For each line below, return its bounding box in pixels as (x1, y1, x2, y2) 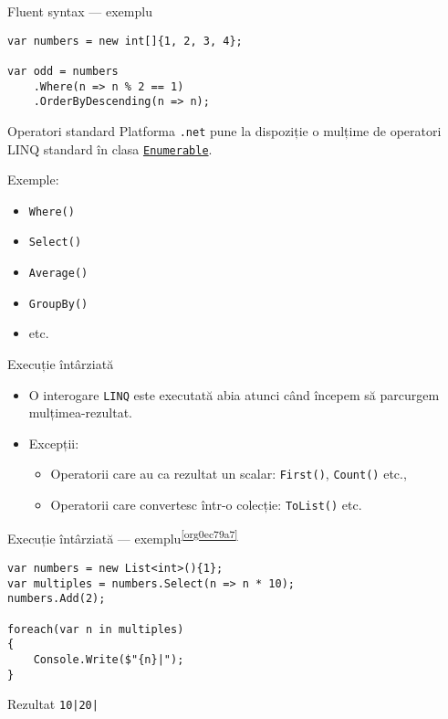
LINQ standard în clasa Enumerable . (7, 139, 213, 158)
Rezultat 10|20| (7, 694, 99, 714)
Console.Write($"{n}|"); (33, 652, 184, 666)
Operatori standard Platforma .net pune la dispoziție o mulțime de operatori (7, 121, 442, 140)
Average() (28, 267, 89, 280)
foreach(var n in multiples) (7, 622, 184, 636)
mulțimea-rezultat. (28, 403, 133, 422)
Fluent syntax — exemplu (7, 2, 152, 20)
